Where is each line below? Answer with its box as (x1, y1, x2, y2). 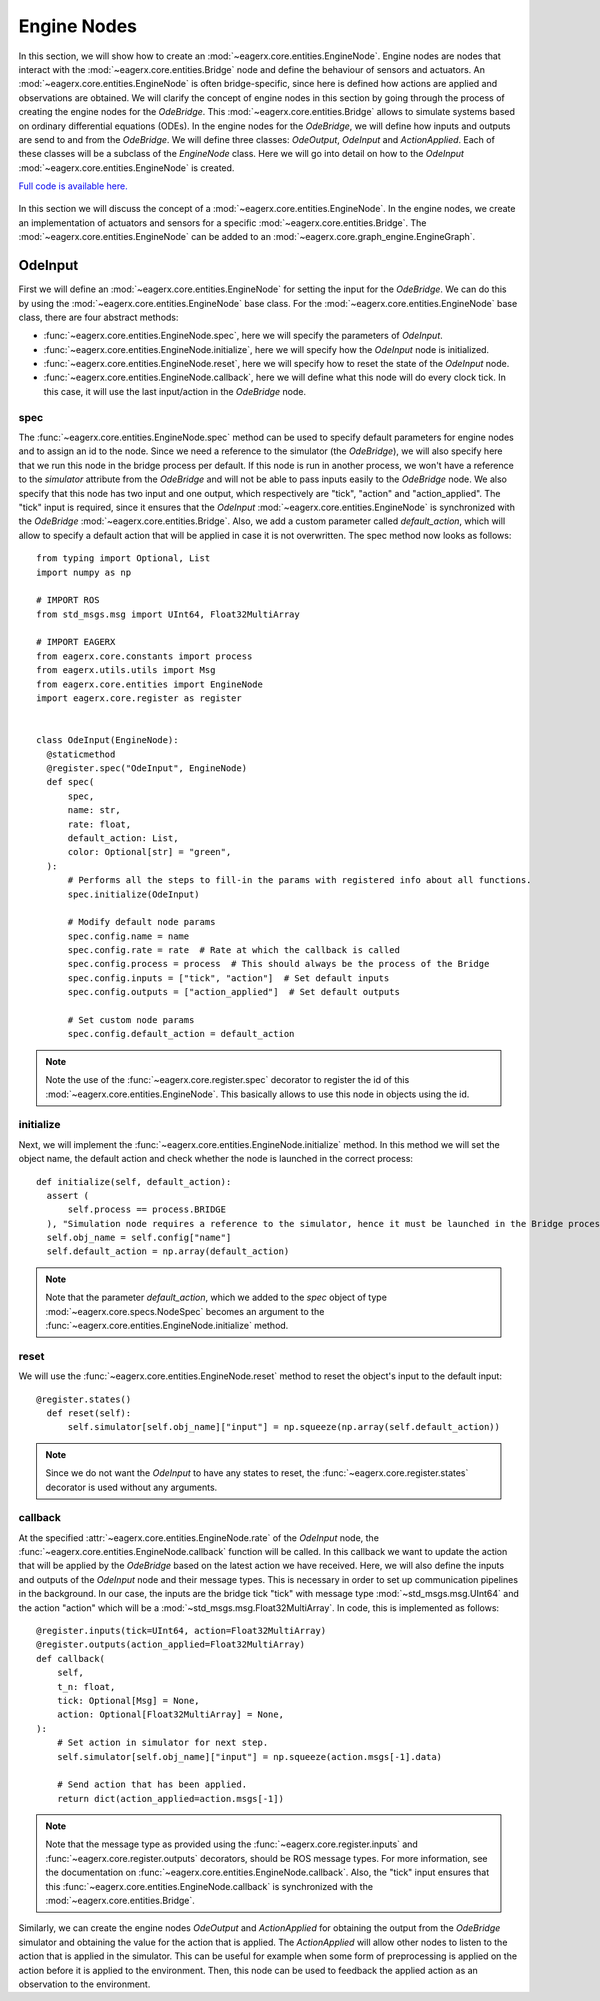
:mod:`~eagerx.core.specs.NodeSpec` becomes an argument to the (45, 1305, 325, 1317)
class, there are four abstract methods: (18, 311, 179, 323)
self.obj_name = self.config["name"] (46, 1232, 232, 1244)
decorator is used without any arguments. (45, 1481, 218, 1493)
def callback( (36, 1653, 105, 1664)
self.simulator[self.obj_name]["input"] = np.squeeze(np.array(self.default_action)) (67, 1421, 500, 1433)
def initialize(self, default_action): (36, 1176, 232, 1187)
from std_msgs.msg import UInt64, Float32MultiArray (36, 608, 300, 620)
